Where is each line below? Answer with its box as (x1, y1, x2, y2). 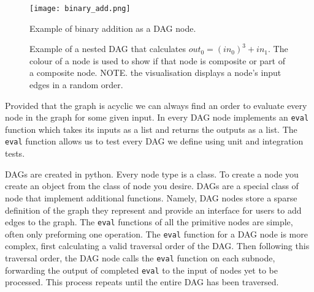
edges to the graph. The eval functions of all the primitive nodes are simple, (5, 215, 293, 228)
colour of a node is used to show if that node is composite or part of (29, 54, 285, 67)
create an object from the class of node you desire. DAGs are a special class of (5, 179, 299, 192)
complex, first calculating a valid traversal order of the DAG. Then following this (5, 239, 310, 252)
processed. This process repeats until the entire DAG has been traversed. (5, 275, 279, 288)
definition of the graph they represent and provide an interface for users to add (5, 203, 302, 216)
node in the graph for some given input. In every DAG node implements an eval (5, 111, 309, 124)
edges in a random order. (29, 78, 123, 91)
